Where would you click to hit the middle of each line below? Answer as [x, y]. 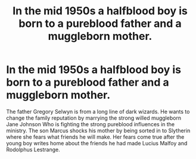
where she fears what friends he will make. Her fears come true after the [95, 137]
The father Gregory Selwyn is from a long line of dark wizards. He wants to [98, 111]
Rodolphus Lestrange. [33, 149]
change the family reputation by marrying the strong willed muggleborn [94, 118]
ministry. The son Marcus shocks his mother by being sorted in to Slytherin [98, 130]
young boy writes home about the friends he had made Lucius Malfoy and [97, 143]
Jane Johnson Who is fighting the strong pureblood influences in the [90, 124]
